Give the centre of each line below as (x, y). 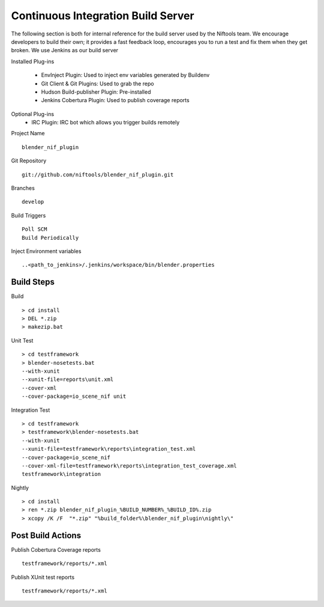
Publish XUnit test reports (43, 577)
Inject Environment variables (46, 251)
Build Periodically (50, 238)
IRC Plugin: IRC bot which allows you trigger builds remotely (106, 123)
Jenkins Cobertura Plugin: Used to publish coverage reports (115, 100)
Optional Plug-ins (32, 114)
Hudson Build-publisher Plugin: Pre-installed (96, 92)
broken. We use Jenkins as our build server (65, 50)
